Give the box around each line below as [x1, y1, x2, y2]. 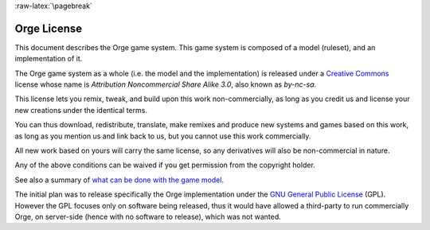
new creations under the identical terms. [14, 105, 147, 115]
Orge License [14, 21, 83, 35]
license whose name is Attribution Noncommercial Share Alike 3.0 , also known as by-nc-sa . [14, 80, 317, 89]
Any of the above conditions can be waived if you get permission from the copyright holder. [14, 160, 316, 170]
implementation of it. [14, 54, 83, 64]
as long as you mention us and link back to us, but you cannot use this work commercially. [14, 131, 311, 141]
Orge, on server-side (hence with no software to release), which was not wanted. [14, 212, 282, 221]
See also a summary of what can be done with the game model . [14, 175, 225, 185]
